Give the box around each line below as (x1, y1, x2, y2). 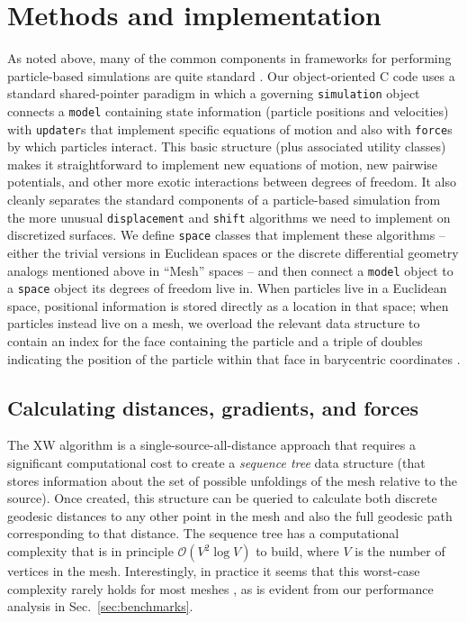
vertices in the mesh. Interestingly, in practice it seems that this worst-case (7, 562, 420, 581)
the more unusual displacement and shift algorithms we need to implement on (7, 207, 451, 226)
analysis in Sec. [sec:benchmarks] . (7, 597, 193, 616)
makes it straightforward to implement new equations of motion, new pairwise (7, 154, 438, 173)
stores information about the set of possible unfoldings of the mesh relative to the (7, 471, 457, 489)
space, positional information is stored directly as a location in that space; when (7, 296, 449, 315)
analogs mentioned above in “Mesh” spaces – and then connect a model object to (7, 261, 454, 279)
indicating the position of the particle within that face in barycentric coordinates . (7, 349, 461, 368)
